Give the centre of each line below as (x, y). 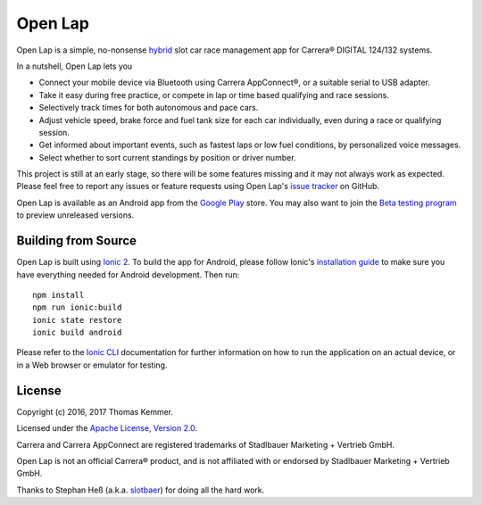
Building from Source (77, 241)
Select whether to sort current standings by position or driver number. (167, 157)
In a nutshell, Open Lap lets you (75, 66)
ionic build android (77, 333)
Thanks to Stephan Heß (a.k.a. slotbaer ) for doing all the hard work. (141, 490)
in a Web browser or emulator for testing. (92, 365)
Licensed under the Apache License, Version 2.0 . (107, 428)
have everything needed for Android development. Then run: (128, 274)
